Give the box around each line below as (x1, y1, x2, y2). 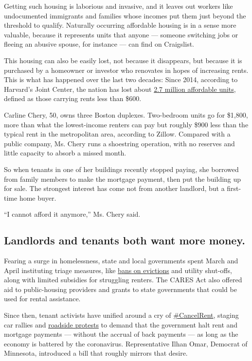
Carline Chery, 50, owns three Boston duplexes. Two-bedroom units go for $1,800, (4, 109, 248, 120)
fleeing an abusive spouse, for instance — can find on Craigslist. (4, 39, 194, 49)
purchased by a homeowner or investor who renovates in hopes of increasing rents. (4, 65, 249, 75)
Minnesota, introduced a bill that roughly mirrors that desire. (4, 348, 188, 358)
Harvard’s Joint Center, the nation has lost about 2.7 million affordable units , (4, 84, 236, 94)
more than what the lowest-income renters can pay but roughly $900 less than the (4, 119, 249, 129)
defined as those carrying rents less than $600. (4, 93, 142, 103)
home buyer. (19, 192, 56, 203)
